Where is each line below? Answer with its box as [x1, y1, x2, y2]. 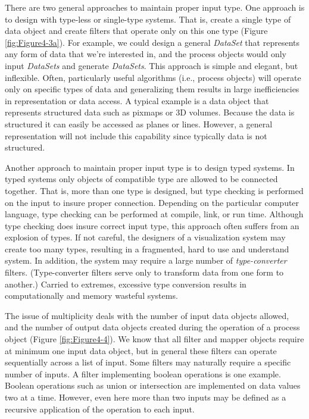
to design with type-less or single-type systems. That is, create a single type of [5, 12, 291, 25]
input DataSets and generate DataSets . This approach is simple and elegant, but [5, 59, 298, 71]
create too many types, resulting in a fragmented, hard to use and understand [5, 242, 289, 255]
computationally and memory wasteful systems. [5, 289, 178, 302]
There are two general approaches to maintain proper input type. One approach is [5, 1, 305, 13]
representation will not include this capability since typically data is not [5, 129, 267, 142]
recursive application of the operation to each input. [5, 402, 195, 415]
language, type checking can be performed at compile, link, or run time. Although [5, 208, 304, 220]
